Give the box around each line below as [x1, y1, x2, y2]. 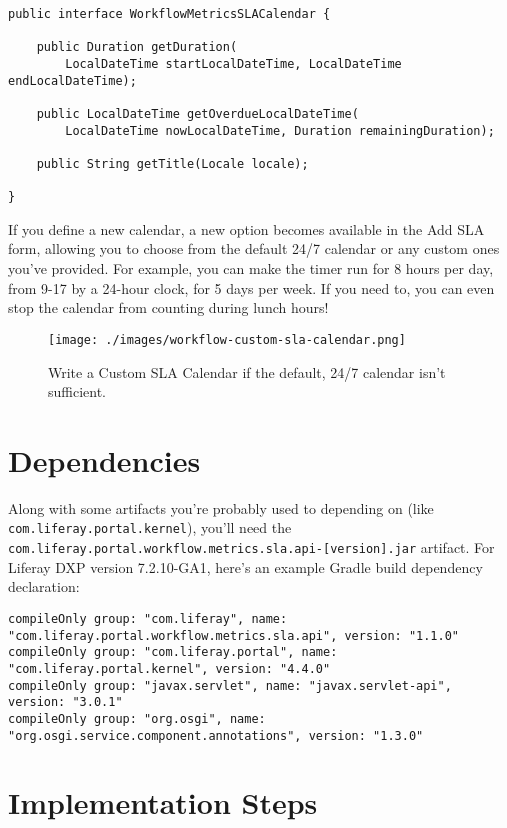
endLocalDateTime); [8, 73, 137, 88]
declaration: [8, 576, 80, 597]
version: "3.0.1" [8, 695, 123, 710]
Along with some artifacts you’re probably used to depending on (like [8, 497, 434, 518]
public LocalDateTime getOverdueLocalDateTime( [36, 106, 359, 121]
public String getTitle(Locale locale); [36, 156, 309, 171]
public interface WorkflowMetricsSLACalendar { [8, 7, 331, 21]
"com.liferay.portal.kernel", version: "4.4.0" [8, 661, 331, 676]
